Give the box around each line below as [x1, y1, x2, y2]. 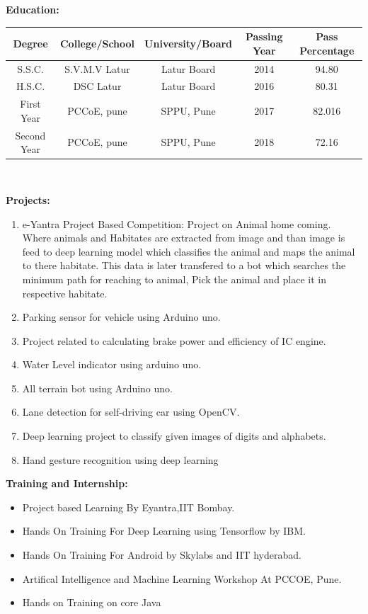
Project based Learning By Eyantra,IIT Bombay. [22, 499, 235, 514]
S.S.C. [17, 61, 44, 76]
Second [15, 127, 46, 142]
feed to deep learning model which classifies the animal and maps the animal [22, 244, 355, 258]
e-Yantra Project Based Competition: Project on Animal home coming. [22, 216, 331, 231]
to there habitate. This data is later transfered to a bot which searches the [22, 258, 346, 273]
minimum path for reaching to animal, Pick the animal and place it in [22, 271, 327, 286]
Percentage [299, 42, 355, 57]
